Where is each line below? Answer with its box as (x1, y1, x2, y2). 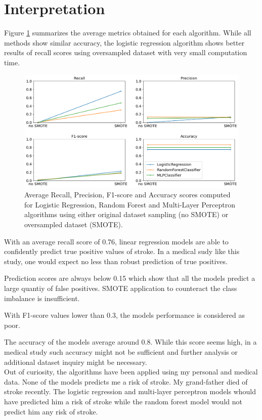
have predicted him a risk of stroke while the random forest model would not (4, 396, 242, 406)
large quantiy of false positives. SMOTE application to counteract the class (4, 283, 237, 293)
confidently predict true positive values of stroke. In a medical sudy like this (4, 246, 240, 257)
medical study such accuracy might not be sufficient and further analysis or (4, 346, 238, 357)
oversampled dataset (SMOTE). (24, 219, 123, 230)
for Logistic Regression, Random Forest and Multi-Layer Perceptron (24, 199, 236, 209)
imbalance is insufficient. (4, 292, 80, 303)
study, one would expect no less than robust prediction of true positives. (4, 256, 228, 266)
